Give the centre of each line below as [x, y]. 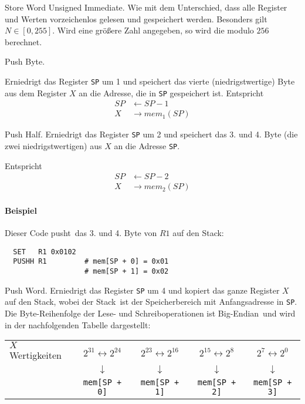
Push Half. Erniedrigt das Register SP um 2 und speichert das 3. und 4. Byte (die [151, 134]
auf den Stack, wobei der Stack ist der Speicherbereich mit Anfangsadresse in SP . [151, 302]
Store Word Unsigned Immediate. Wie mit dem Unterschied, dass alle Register [146, 7]
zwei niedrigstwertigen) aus [53, 146]
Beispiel [21, 210]
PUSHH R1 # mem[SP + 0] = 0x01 [91, 262]
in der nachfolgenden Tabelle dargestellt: [78, 324]
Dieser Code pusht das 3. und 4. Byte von [81, 233]
